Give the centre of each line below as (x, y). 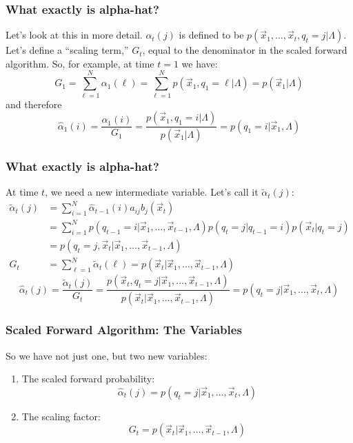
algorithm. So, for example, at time (80, 63)
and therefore (34, 104)
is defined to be (211, 35)
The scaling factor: (61, 416)
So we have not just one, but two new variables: (107, 355)
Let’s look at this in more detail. (74, 35)
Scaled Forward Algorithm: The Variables (124, 330)
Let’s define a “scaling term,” (67, 50)
